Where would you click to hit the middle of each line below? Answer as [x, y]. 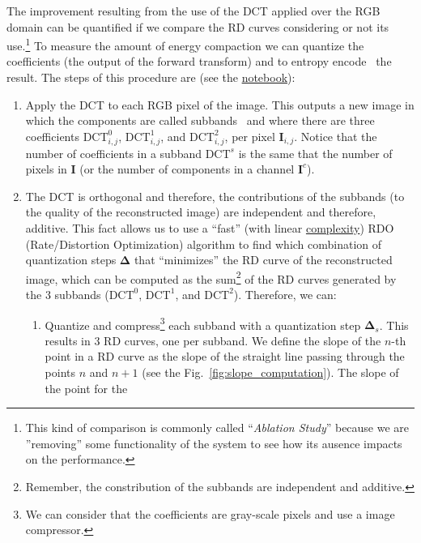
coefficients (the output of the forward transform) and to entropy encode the [199, 61]
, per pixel [250, 136]
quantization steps [71, 260]
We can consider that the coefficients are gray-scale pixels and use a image [210, 513]
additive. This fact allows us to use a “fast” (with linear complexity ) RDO [210, 227]
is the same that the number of [315, 153]
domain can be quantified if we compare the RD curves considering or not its [198, 26]
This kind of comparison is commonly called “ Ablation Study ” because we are [217, 428]
